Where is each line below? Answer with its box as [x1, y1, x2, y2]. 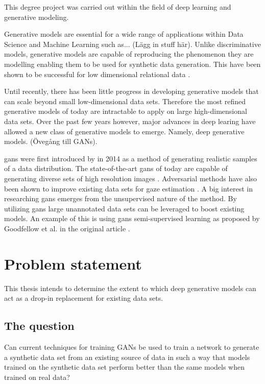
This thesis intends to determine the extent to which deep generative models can [4, 282, 256, 293]
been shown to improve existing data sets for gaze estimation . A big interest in [4, 183, 253, 194]
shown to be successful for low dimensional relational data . [4, 68, 190, 79]
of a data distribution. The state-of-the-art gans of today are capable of [4, 163, 228, 174]
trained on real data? [4, 371, 70, 382]
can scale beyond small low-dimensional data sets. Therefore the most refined [4, 95, 246, 106]
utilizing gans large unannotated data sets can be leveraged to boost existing [4, 203, 245, 213]
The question [4, 318, 75, 333]
